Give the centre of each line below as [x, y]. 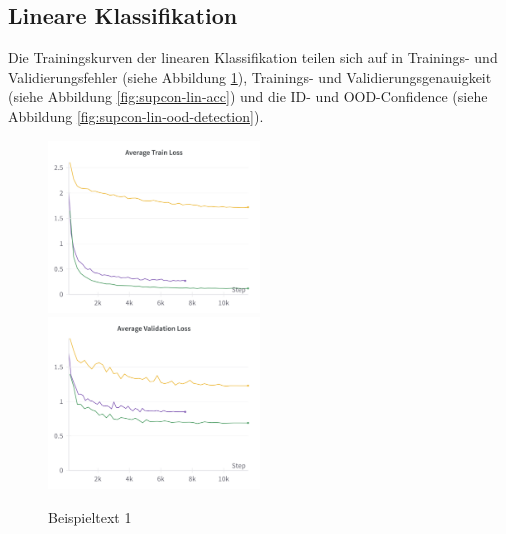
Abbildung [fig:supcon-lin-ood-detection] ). [136, 115]
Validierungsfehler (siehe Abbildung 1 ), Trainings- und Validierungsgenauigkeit [250, 76]
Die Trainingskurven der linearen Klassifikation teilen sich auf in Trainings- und [253, 57]
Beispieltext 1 [90, 516]
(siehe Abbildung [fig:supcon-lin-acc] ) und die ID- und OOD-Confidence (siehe [248, 96]
